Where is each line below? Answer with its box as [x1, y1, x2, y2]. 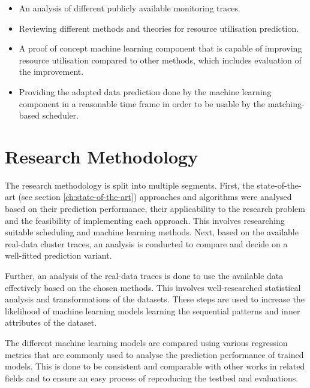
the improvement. [19, 65, 84, 78]
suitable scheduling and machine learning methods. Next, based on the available [5, 226, 299, 238]
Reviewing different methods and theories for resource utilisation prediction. [19, 22, 299, 34]
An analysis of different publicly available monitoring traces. [19, 2, 240, 14]
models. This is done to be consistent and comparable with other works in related [5, 360, 305, 372]
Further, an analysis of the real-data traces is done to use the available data [5, 269, 284, 282]
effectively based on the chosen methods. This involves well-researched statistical [5, 281, 301, 293]
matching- [267, 97, 305, 110]
